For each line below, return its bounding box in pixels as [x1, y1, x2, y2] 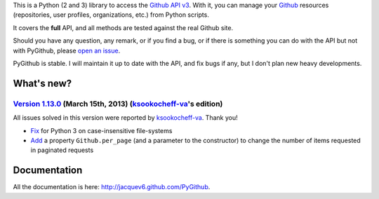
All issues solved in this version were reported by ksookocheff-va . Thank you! [13, 114, 238, 122]
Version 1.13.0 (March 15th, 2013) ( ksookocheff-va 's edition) [13, 99, 223, 109]
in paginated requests [30, 146, 94, 154]
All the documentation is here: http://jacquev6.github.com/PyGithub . [13, 183, 211, 191]
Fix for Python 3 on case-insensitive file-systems [30, 126, 173, 135]
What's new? [13, 77, 72, 89]
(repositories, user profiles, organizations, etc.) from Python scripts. [13, 11, 210, 19]
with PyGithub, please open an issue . [13, 46, 121, 55]
